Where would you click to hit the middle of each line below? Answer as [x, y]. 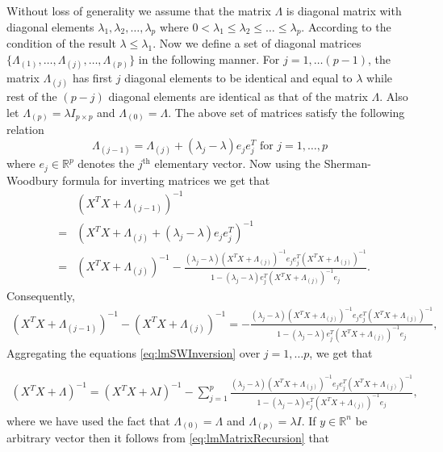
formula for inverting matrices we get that [166, 180]
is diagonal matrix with [344, 10]
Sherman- [348, 163]
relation [25, 130]
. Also [394, 96]
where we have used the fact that [88, 420]
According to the [349, 26]
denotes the [106, 163]
